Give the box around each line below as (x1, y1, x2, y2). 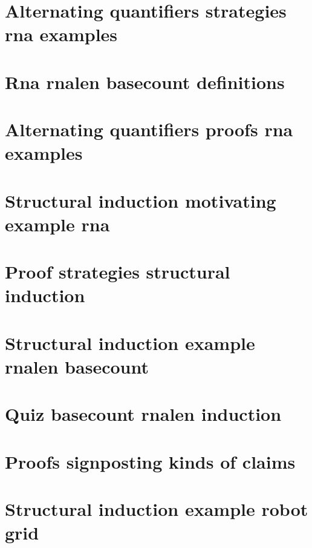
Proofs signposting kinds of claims (5, 449, 296, 474)
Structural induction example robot (5, 497, 308, 521)
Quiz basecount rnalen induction (5, 401, 282, 426)
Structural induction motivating (5, 188, 276, 213)
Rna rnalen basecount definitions (5, 69, 285, 94)
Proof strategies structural (5, 259, 230, 284)
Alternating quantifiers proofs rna (5, 117, 293, 142)
